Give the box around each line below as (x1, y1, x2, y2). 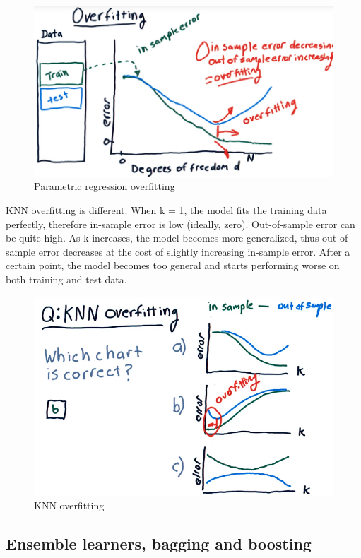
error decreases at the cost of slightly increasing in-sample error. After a (38, 244, 350, 259)
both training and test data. (6, 271, 127, 286)
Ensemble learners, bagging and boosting (6, 533, 312, 554)
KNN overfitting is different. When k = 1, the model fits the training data (6, 202, 327, 217)
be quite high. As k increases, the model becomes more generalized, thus (6, 230, 319, 245)
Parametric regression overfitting (34, 179, 175, 194)
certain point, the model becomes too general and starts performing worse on (6, 258, 340, 273)
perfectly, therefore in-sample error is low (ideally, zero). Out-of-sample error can (6, 216, 355, 231)
